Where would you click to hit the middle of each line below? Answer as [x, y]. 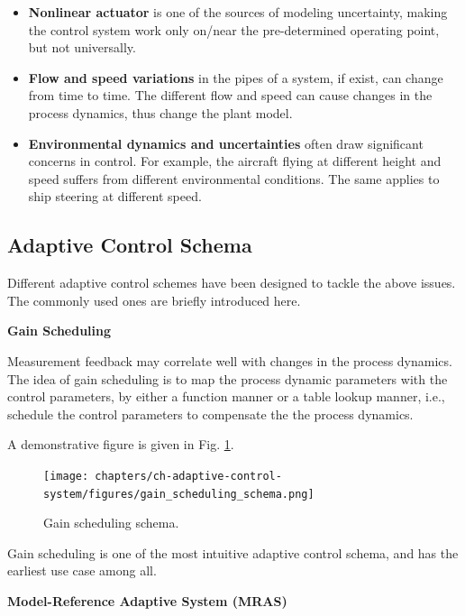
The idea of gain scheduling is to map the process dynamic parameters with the [228, 378]
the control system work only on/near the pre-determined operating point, [234, 29]
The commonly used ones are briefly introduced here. [154, 300]
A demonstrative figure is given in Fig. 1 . [121, 444]
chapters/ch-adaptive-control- [188, 476]
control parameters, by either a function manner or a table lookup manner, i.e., [226, 396]
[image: [66, 476]
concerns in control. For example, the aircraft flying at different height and [235, 161]
